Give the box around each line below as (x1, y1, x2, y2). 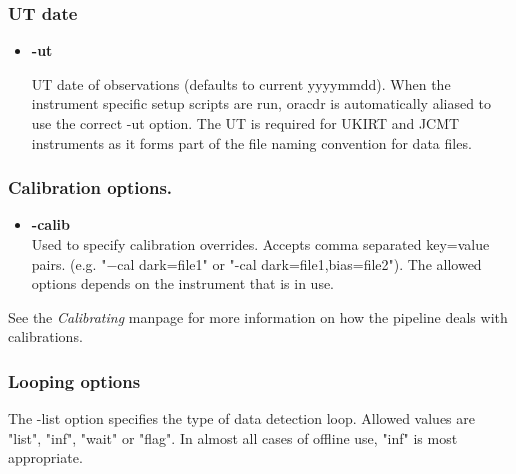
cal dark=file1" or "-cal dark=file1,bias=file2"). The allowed (117, 253, 482, 274)
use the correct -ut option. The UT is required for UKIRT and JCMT (31, 113, 460, 133)
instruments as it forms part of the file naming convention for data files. (31, 132, 472, 153)
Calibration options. (8, 175, 173, 200)
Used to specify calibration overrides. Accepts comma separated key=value (31, 234, 490, 254)
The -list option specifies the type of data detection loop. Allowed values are (8, 408, 475, 429)
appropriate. (8, 447, 83, 468)
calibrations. (8, 326, 83, 347)
